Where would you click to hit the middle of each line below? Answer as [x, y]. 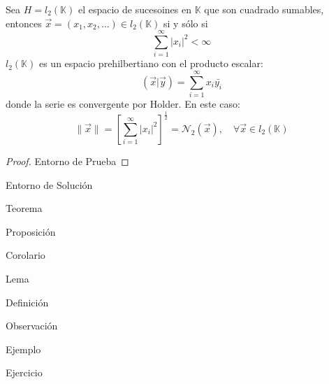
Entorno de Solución [49, 184]
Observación [32, 326]
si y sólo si [186, 23]
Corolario [25, 255]
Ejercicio [24, 372]
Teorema [24, 208]
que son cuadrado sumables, [264, 9]
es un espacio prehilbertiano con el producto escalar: [151, 63]
